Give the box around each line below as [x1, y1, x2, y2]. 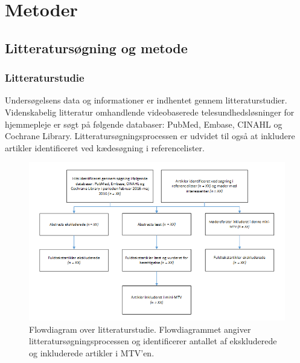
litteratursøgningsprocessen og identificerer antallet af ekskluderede [29, 335, 277, 347]
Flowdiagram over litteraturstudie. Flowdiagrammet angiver [29, 322, 251, 335]
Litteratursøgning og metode [5, 38, 188, 57]
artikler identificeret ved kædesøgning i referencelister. [5, 141, 205, 154]
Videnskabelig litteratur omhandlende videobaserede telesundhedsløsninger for [5, 105, 295, 118]
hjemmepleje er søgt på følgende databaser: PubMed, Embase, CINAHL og [5, 117, 282, 130]
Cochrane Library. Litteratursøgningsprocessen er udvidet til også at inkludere [5, 129, 295, 142]
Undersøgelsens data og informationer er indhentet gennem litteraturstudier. [5, 94, 287, 106]
